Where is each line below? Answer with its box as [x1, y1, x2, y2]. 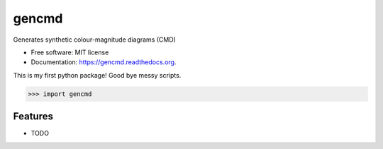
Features [13, 110, 53, 123]
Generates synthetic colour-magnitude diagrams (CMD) [13, 35, 177, 44]
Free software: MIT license [30, 48, 109, 56]
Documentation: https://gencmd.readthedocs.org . [30, 58, 177, 66]
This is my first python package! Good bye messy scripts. [13, 71, 182, 79]
